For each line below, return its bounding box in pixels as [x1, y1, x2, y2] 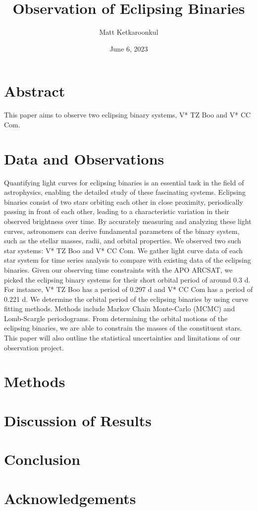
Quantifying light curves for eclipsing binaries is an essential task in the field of [4, 177, 244, 187]
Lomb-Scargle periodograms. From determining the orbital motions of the [4, 313, 228, 323]
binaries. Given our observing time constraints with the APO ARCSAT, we [4, 264, 233, 275]
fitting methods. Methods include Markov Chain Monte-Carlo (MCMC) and [4, 303, 235, 314]
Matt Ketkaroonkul [99, 27, 158, 37]
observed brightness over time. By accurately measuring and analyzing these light [4, 216, 252, 226]
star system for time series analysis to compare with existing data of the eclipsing [4, 255, 251, 265]
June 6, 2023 [109, 43, 148, 54]
